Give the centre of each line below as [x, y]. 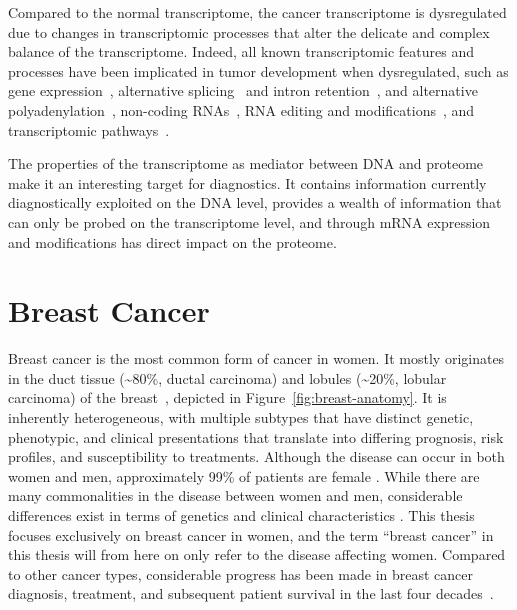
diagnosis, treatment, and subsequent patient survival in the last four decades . [251, 593]
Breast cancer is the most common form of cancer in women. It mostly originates [256, 358]
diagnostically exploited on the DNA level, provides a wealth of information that [255, 202]
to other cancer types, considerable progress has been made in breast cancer [241, 573]
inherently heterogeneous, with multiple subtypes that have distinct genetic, [241, 417]
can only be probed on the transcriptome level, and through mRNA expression [249, 221]
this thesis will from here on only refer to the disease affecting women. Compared [257, 554]
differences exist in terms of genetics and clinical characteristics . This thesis [241, 515]
